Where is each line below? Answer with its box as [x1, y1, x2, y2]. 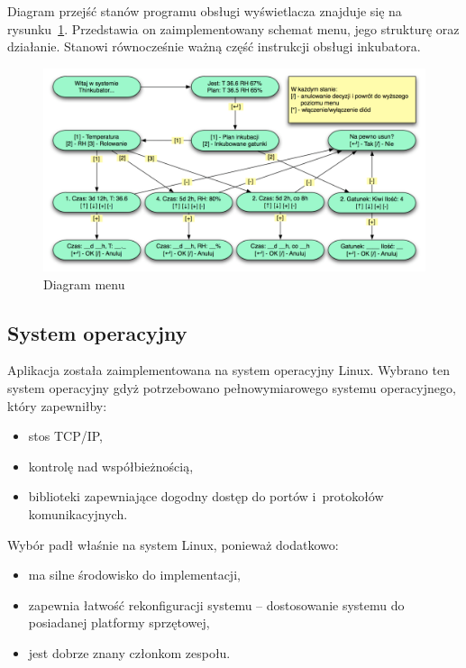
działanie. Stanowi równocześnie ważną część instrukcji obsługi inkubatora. [7, 37, 421, 56]
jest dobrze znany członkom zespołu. [28, 643, 231, 662]
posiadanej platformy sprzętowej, [28, 613, 210, 632]
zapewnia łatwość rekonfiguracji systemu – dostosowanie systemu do [28, 595, 405, 614]
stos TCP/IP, [28, 426, 104, 445]
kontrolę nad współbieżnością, [28, 456, 194, 475]
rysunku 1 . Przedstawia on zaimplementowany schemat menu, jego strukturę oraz [7, 19, 460, 38]
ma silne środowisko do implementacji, [28, 565, 241, 584]
